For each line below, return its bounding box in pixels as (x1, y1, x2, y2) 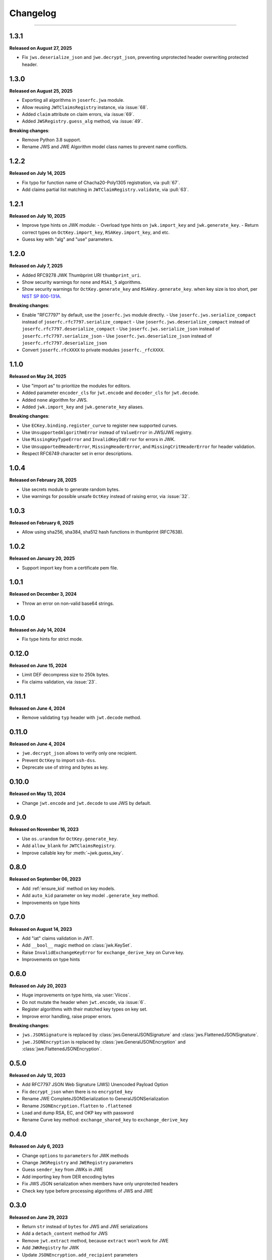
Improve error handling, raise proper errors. (22, 1013, 113, 1019)
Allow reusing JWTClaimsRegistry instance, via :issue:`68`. (22, 104, 149, 110)
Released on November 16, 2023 (9, 827, 79, 833)
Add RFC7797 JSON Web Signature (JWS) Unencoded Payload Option (22, 1082, 168, 1088)
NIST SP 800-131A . (22, 293, 61, 299)
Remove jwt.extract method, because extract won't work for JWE (22, 1237, 169, 1243)
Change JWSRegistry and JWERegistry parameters (22, 1160, 133, 1166)
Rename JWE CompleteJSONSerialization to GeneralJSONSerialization (22, 1096, 169, 1102)
